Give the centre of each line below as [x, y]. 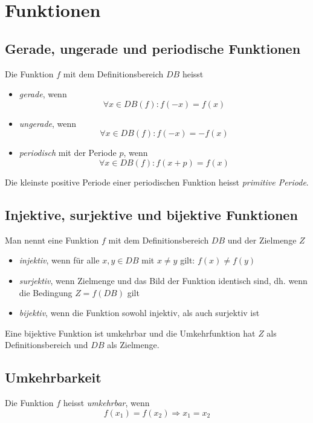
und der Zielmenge [262, 240]
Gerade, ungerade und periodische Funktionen [153, 48]
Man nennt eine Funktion [52, 240]
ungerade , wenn [48, 123]
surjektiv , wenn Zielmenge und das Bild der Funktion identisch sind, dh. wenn [163, 280]
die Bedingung [46, 292]
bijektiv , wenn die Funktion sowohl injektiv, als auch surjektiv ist [139, 313]
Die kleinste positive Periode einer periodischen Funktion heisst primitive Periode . [157, 182]
